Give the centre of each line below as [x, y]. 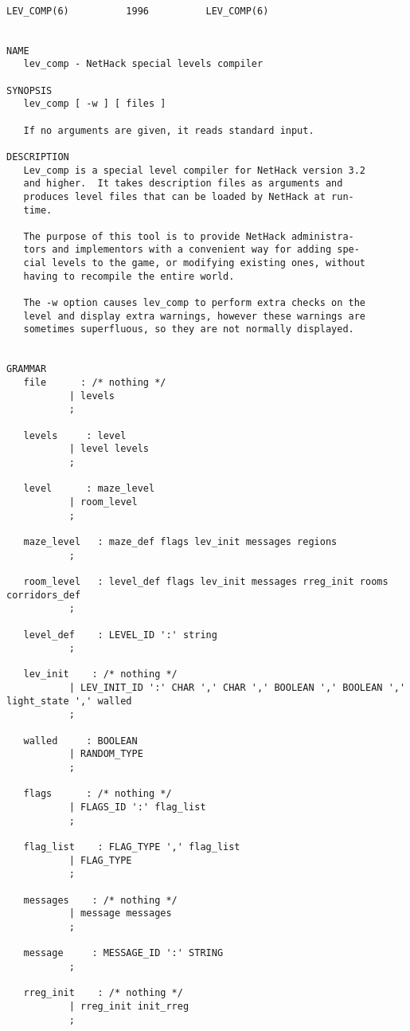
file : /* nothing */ [95, 383]
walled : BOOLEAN [80, 741]
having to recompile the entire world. [129, 276]
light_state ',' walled [69, 701]
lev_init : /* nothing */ [100, 674]
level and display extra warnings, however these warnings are [195, 316]
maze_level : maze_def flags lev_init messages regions [180, 541]
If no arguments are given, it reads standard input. [169, 130]
